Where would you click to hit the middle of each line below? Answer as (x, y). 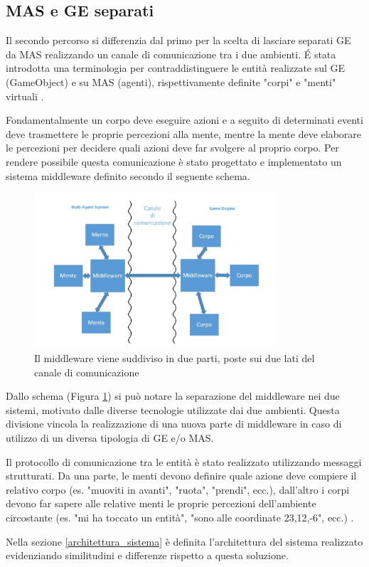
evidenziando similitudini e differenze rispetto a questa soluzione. (147, 555)
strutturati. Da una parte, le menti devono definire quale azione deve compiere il (181, 476)
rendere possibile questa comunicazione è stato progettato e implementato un (174, 161)
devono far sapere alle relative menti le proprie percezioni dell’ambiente (161, 503)
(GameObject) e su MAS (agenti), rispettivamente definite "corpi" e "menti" (171, 81)
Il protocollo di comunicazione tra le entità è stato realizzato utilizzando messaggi (184, 461)
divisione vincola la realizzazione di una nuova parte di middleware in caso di (174, 424)
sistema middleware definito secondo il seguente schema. (128, 175)
